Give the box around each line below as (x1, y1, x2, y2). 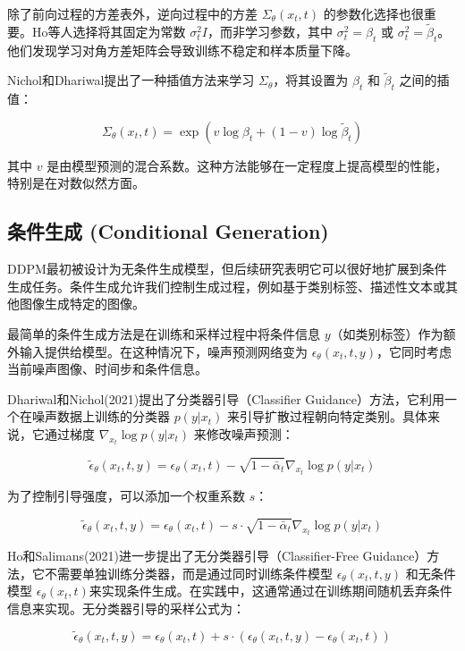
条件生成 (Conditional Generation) (7, 217, 329, 245)
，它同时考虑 (376, 342, 452, 360)
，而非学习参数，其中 (207, 21, 334, 40)
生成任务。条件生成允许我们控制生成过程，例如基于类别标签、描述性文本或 (7, 276, 445, 295)
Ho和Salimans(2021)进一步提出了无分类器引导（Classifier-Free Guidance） (7, 546, 427, 565)
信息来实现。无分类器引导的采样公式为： (7, 598, 245, 617)
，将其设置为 (273, 71, 349, 89)
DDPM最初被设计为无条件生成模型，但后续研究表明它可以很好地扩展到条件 (7, 259, 447, 278)
